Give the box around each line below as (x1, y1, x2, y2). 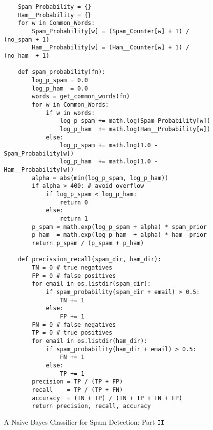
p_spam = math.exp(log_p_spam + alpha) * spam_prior (32, 223, 207, 230)
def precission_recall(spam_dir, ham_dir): (18, 256, 162, 263)
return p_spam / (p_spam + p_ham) (32, 240, 144, 247)
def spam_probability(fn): (18, 68, 106, 76)
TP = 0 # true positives (32, 329, 112, 337)
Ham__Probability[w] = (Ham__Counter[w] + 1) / (32, 44, 190, 51)
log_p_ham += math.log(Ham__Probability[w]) (60, 125, 211, 133)
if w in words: (45, 109, 95, 116)
